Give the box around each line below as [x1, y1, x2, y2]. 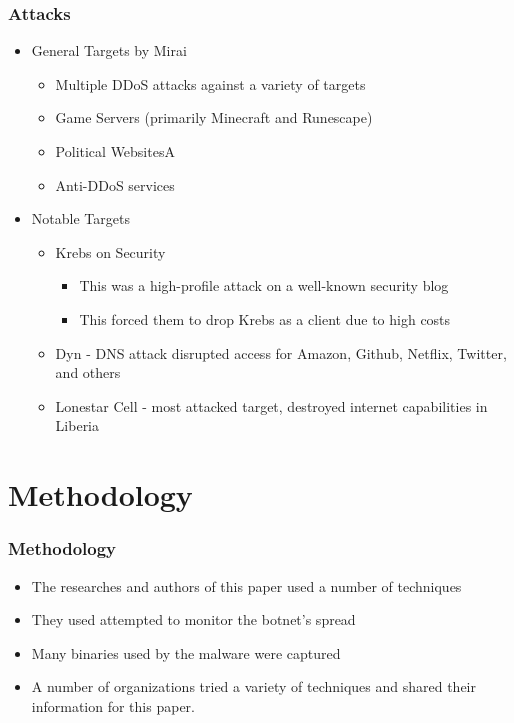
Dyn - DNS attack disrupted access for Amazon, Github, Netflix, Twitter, [55, 342, 507, 363]
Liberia [55, 415, 100, 436]
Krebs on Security [55, 241, 166, 262]
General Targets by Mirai [31, 40, 187, 61]
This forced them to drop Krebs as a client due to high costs [79, 308, 451, 329]
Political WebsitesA [55, 141, 175, 161]
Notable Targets [31, 208, 130, 229]
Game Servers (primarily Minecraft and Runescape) [55, 107, 373, 128]
